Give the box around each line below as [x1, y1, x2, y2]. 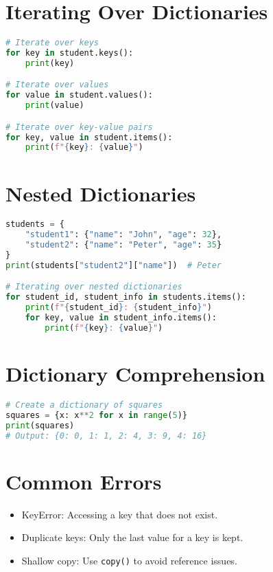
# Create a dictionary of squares [5, 399, 163, 410]
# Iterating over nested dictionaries [5, 282, 182, 292]
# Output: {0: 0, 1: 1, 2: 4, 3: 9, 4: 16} [5, 430, 207, 441]
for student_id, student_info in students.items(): [5, 292, 246, 302]
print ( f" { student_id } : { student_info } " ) [25, 302, 212, 313]
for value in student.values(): [5, 90, 153, 100]
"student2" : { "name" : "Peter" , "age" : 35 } [25, 240, 222, 250]
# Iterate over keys [5, 38, 99, 48]
